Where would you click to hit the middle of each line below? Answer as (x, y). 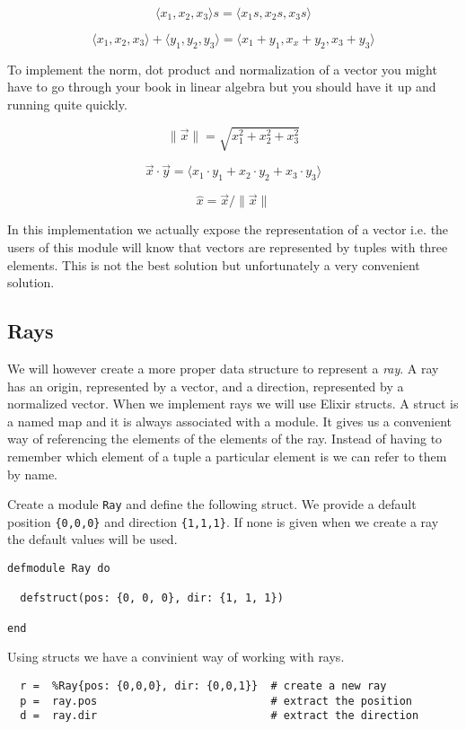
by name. (32, 474)
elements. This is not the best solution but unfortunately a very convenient (214, 264)
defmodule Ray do (59, 568)
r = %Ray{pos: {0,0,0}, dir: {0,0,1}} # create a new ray (203, 685)
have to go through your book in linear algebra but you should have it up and (222, 87)
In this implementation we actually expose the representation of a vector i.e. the (228, 229)
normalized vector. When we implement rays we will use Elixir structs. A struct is (233, 404)
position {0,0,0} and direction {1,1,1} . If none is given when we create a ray (223, 521)
